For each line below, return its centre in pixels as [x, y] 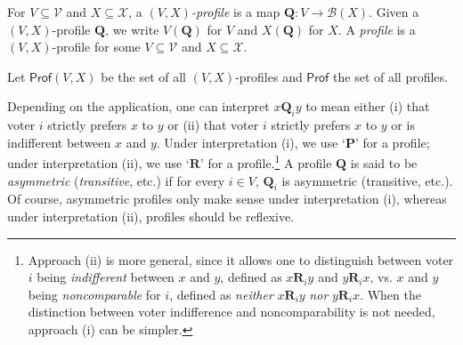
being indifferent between [106, 277]
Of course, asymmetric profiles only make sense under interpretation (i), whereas [227, 199]
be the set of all [143, 76]
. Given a [394, 12]
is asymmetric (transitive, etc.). [367, 180]
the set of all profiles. [390, 76]
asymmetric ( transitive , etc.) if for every [116, 180]
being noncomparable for [94, 294]
